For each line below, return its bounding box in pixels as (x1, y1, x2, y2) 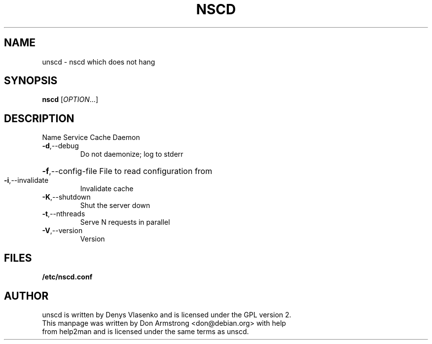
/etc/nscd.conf (42, 273, 93, 281)
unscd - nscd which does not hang (42, 57, 155, 66)
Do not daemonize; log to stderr (80, 150, 183, 159)
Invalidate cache (80, 184, 134, 193)
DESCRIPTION (4, 112, 74, 125)
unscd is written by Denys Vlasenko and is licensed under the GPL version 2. (42, 310, 291, 319)
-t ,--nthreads (42, 209, 85, 218)
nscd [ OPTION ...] (42, 95, 98, 104)
